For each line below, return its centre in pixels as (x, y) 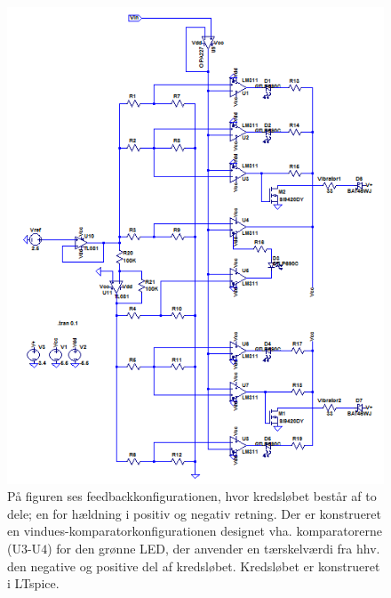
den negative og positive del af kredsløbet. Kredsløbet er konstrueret (194, 566)
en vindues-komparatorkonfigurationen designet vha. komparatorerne (195, 531)
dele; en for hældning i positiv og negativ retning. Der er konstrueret (195, 513)
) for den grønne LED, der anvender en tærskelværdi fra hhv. (214, 548)
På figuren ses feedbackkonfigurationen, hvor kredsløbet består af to (192, 496)
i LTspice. (33, 583)
